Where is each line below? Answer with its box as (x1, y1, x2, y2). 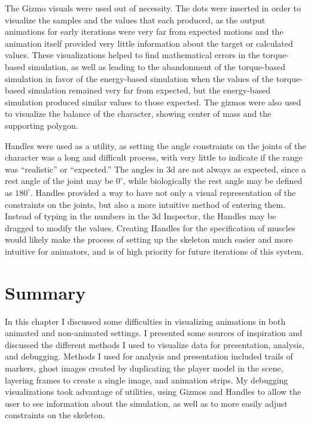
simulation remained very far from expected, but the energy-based (28, 84, 271, 96)
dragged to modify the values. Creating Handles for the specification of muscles (5, 221, 295, 234)
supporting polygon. (5, 119, 78, 131)
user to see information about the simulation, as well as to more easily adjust (5, 397, 288, 409)
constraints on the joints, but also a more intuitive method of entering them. (5, 198, 286, 210)
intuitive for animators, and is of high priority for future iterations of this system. (5, 244, 304, 257)
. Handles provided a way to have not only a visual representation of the (31, 186, 296, 198)
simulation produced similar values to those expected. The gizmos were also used (5, 95, 301, 108)
